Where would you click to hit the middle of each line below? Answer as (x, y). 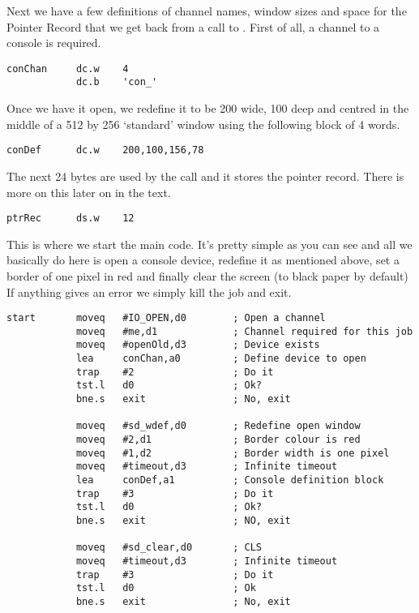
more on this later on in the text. (89, 192)
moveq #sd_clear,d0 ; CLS (169, 548)
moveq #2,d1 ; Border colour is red (218, 440)
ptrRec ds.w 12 (71, 219)
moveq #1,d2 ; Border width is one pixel (233, 453)
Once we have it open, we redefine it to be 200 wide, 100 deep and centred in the (208, 108)
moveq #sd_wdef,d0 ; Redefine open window (218, 426)
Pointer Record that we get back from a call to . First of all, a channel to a (193, 26)
